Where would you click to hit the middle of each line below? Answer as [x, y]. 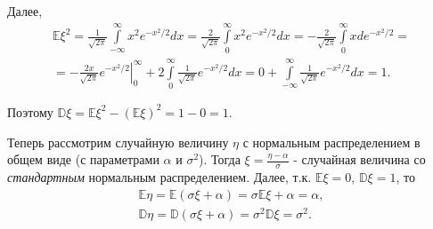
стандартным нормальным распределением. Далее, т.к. [159, 176]
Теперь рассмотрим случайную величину [118, 142]
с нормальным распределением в [331, 142]
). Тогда [220, 159]
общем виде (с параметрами [83, 159]
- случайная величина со [359, 159]
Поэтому [30, 111]
